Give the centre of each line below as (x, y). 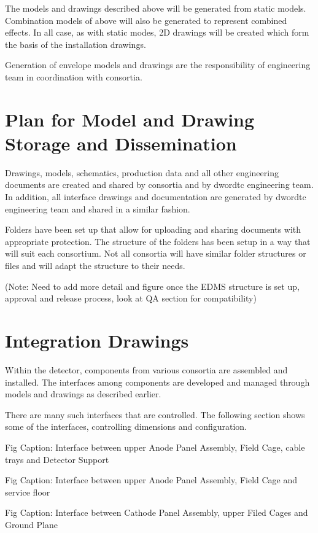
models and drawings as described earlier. (83, 394)
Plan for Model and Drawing (130, 119)
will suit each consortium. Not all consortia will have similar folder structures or (156, 253)
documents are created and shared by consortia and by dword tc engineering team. (159, 185)
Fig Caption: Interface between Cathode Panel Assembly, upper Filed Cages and (157, 512)
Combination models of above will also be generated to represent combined (146, 20)
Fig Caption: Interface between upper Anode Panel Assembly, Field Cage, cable (155, 447)
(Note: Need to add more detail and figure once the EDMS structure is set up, (152, 286)
